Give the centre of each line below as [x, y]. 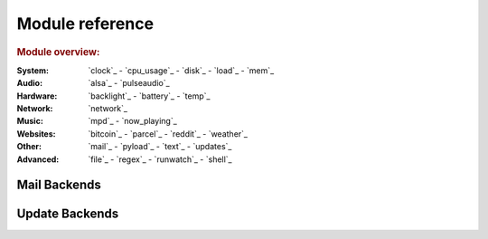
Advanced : [38, 159]
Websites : [36, 134]
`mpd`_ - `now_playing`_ [133, 121]
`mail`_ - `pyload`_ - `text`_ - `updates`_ [160, 147]
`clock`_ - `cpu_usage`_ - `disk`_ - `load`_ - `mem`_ [181, 70]
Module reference [85, 24]
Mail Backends [59, 185]
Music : [30, 121]
